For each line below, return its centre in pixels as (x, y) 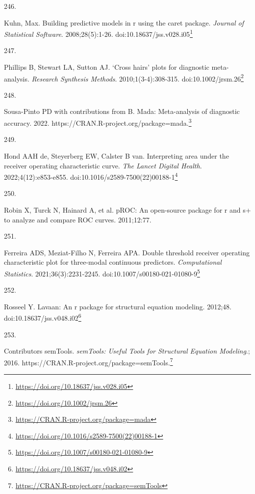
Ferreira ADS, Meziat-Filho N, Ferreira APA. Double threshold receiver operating (127, 252)
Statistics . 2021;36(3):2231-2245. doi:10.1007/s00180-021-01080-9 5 (102, 273)
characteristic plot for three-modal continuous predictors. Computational (113, 262)
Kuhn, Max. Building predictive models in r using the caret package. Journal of (124, 22)
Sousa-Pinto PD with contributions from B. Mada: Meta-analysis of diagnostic (122, 111)
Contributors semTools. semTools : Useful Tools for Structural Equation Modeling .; (127, 351)
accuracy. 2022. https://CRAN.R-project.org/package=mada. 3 (98, 122)
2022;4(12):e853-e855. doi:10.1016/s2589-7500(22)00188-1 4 (91, 176)
